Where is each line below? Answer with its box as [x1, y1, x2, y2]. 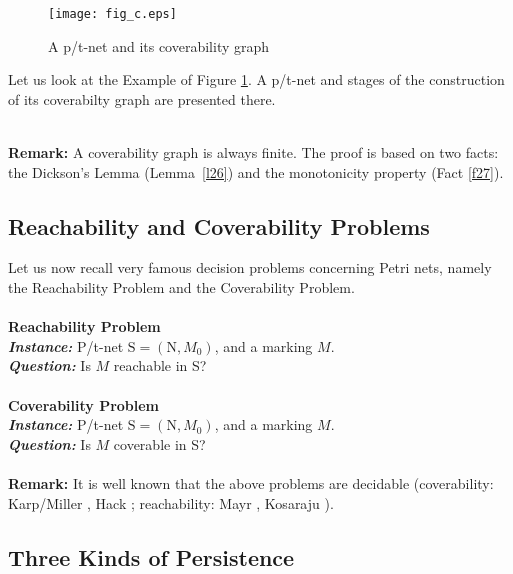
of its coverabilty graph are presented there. [8, 88, 276, 109]
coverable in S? [113, 433, 206, 454]
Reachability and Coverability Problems [8, 210, 430, 241]
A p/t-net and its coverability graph [48, 35, 270, 56]
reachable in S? [113, 355, 207, 376]
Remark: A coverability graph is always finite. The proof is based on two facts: [8, 142, 499, 163]
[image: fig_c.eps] [48, 7, 177, 21]
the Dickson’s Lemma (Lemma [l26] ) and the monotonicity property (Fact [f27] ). [8, 161, 504, 182]
